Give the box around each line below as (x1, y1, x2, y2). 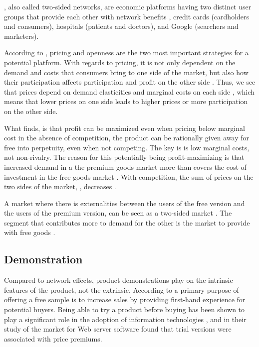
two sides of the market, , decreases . (4, 181, 116, 192)
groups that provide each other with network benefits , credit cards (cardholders (4, 11, 250, 21)
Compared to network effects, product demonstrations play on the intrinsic (4, 275, 233, 285)
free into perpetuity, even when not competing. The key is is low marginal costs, (4, 142, 250, 152)
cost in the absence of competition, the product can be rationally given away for (4, 132, 250, 143)
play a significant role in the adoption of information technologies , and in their (4, 314, 247, 324)
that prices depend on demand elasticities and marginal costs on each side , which (4, 86, 255, 97)
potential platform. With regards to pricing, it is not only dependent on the (4, 57, 236, 67)
